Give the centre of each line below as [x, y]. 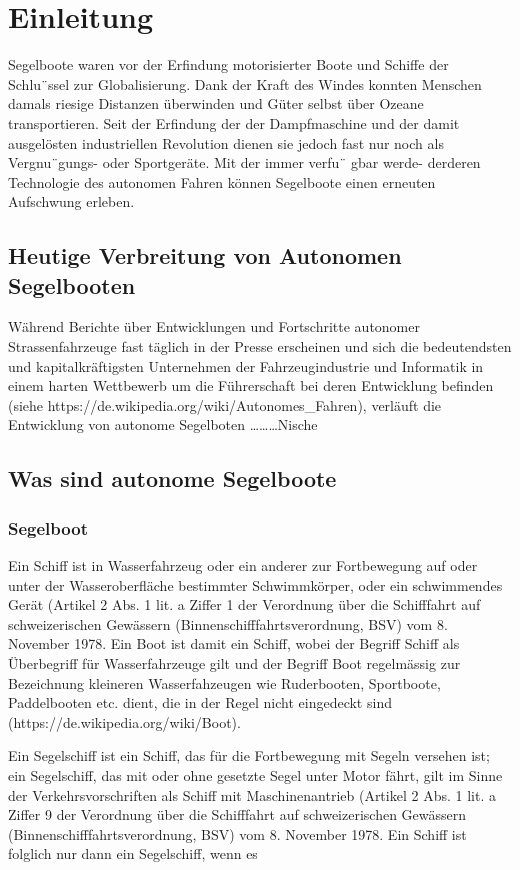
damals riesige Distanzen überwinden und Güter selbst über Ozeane [216, 103]
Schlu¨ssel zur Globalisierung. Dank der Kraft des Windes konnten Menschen [245, 83]
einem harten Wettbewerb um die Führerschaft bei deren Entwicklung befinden [251, 385]
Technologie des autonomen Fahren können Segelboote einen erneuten [222, 181]
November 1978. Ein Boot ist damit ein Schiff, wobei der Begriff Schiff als [234, 643]
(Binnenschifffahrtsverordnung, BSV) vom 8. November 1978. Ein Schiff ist [237, 833]
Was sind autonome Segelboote [172, 478]
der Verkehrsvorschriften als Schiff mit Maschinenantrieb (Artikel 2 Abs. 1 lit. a [252, 794]
